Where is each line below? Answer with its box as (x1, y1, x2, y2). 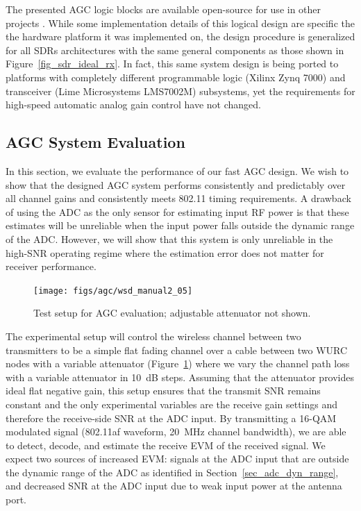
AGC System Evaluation (6, 131, 185, 153)
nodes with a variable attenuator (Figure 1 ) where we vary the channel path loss (6, 356, 350, 371)
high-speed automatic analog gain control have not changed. (6, 97, 262, 112)
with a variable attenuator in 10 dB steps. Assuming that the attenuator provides (6, 369, 355, 384)
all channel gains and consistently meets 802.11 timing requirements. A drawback (6, 191, 351, 206)
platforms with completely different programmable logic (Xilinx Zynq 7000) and (6, 69, 346, 84)
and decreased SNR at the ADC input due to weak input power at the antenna (6, 478, 342, 493)
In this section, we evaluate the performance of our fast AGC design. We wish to (6, 163, 349, 178)
